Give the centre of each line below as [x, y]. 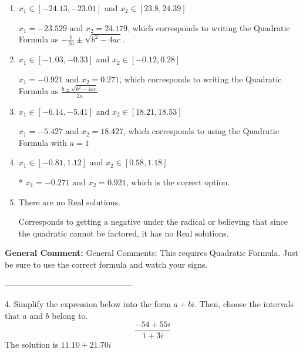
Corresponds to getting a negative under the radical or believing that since [153, 222]
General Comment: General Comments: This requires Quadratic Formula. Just [151, 253]
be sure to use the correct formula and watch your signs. [106, 264]
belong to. [70, 315]
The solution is [32, 344]
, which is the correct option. [178, 182]
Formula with [43, 142]
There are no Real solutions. [69, 203]
